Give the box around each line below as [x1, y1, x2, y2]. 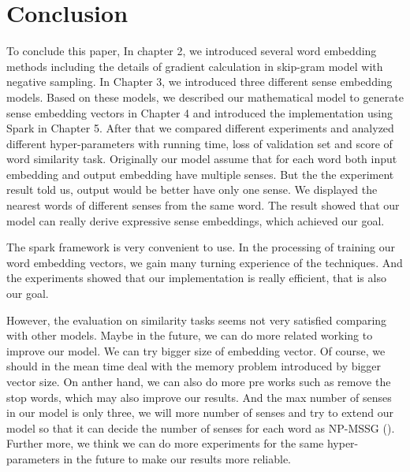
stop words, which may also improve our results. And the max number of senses [6, 388, 392, 405]
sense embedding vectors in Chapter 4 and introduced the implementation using [6, 104, 393, 121]
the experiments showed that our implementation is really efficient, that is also [6, 269, 386, 286]
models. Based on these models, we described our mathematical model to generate [6, 88, 404, 105]
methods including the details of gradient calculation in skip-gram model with [6, 58, 383, 74]
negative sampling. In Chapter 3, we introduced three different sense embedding [6, 73, 393, 90]
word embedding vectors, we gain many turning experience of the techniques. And [6, 254, 403, 270]
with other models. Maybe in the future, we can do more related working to [6, 327, 373, 344]
